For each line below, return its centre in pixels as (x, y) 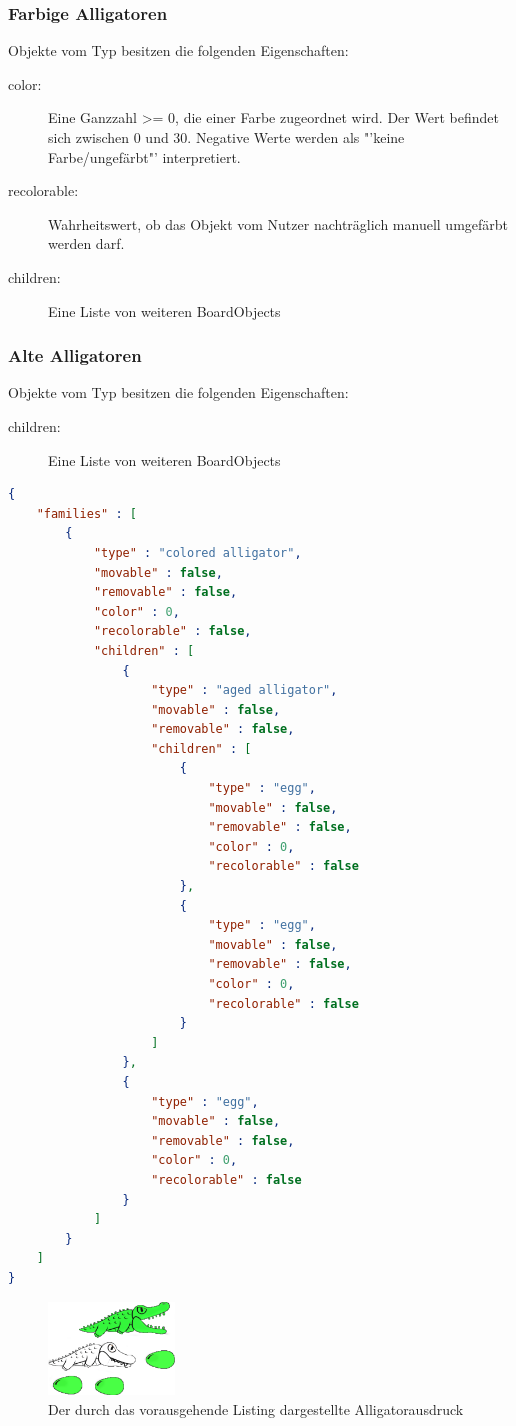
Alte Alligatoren (75, 355)
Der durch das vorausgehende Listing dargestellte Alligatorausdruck (256, 1409)
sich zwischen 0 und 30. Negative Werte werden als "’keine (226, 137)
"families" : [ (86, 513)
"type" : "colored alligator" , (197, 552)
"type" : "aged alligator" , (244, 690)
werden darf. (86, 243)
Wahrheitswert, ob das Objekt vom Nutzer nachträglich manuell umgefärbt (278, 223)
